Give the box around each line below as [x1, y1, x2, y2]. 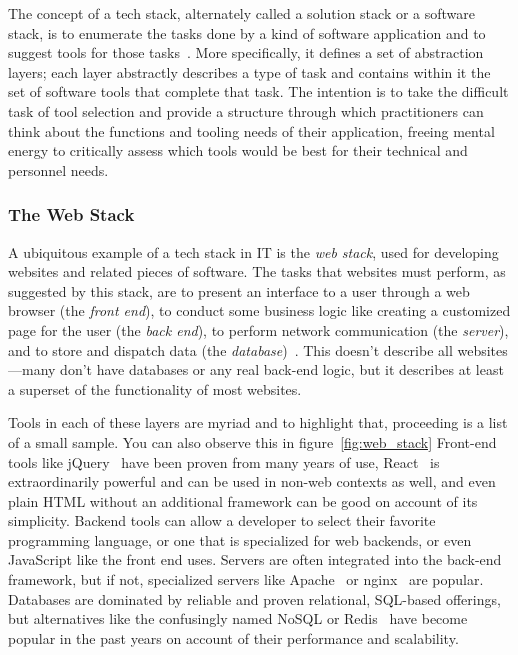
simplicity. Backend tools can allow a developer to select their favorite [8, 510, 436, 531]
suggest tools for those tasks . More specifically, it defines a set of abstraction [8, 42, 484, 63]
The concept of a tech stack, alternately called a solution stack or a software [8, 3, 476, 23]
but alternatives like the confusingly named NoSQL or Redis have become [8, 608, 468, 629]
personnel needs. [8, 159, 109, 180]
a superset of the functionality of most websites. [8, 378, 302, 399]
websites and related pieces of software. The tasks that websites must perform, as [8, 261, 506, 282]
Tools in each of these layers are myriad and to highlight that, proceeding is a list [8, 412, 508, 433]
